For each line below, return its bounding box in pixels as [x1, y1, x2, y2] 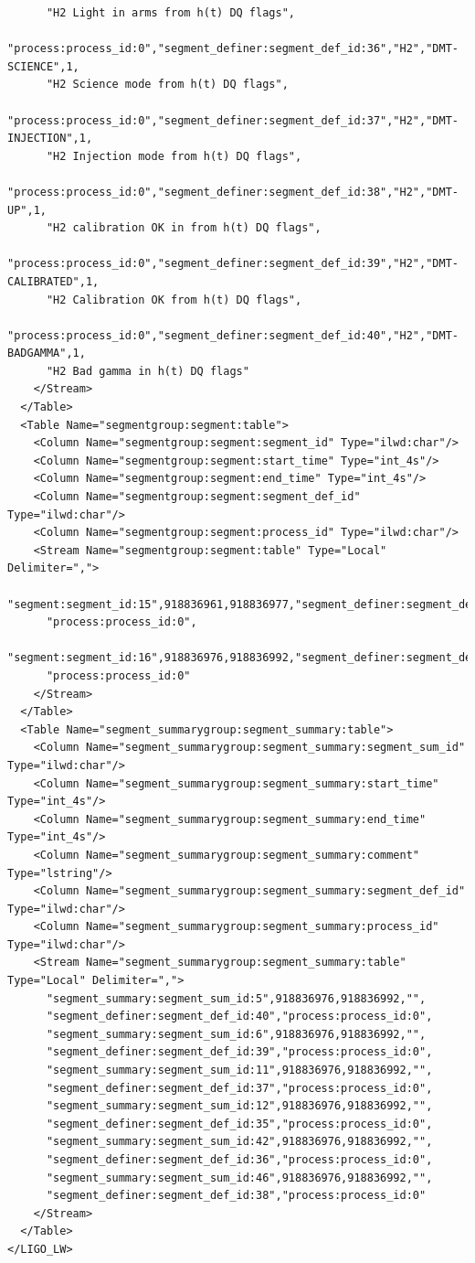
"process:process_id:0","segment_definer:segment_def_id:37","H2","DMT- [7, 113, 459, 127]
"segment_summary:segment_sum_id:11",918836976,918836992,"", [46, 1064, 433, 1077]
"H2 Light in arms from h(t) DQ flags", [46, 6, 295, 19]
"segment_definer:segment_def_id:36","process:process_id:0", [46, 1153, 433, 1166]
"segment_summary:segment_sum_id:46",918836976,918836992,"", [46, 1171, 433, 1184]
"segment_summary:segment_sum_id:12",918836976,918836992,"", [46, 1099, 433, 1113]
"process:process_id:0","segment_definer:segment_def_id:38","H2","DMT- [7, 185, 459, 198]
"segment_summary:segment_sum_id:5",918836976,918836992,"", [46, 991, 427, 1005]
